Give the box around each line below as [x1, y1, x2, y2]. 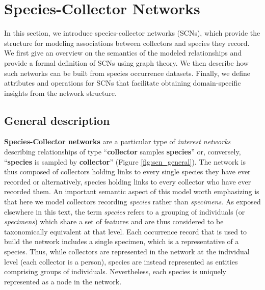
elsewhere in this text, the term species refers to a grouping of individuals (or [4, 206, 245, 217]
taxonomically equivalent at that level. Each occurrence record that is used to [4, 226, 247, 236]
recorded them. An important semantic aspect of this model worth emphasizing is [4, 186, 259, 197]
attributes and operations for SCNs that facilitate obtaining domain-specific [4, 77, 241, 88]
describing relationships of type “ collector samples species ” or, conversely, [4, 146, 241, 157]
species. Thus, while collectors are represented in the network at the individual [4, 246, 250, 257]
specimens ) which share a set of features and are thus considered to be [4, 216, 224, 227]
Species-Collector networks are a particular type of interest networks [4, 136, 231, 147]
